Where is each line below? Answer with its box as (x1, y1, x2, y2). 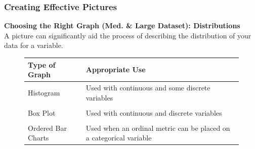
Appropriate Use (86, 64, 146, 75)
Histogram (28, 87, 60, 97)
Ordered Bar (28, 122, 67, 133)
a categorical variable (86, 132, 152, 143)
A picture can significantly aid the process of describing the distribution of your (4, 30, 251, 40)
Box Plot (28, 107, 56, 118)
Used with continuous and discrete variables (86, 107, 222, 118)
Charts (28, 132, 49, 143)
